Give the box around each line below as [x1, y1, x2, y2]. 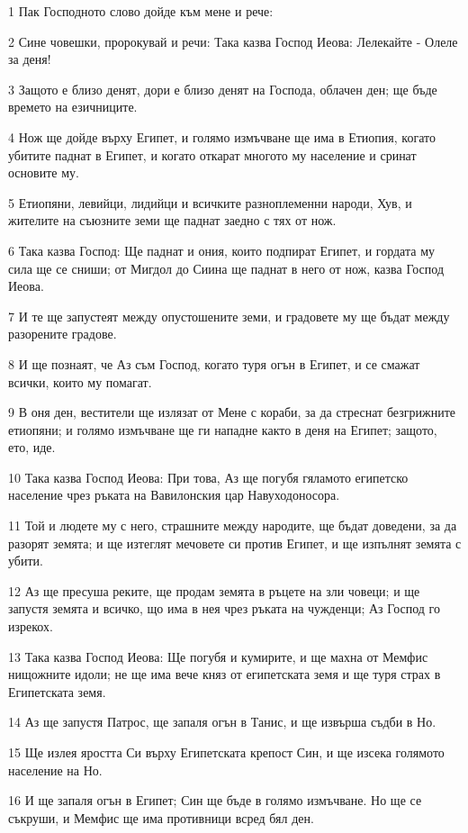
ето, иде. [8, 438, 56, 457]
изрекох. [8, 617, 53, 636]
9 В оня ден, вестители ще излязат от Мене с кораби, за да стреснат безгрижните [8, 403, 455, 421]
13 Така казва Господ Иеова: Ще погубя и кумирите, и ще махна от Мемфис [8, 647, 428, 665]
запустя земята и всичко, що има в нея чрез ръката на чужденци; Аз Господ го [8, 599, 440, 618]
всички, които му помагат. [8, 372, 152, 391]
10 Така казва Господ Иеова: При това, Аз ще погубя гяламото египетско [8, 467, 409, 486]
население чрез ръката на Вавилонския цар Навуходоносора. [8, 485, 340, 504]
